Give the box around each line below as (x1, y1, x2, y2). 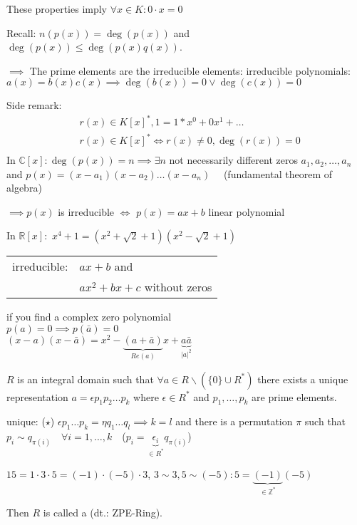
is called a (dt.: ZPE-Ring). (43, 504, 162, 519)
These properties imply (6, 1, 108, 16)
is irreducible (58, 204, 115, 219)
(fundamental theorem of (223, 166, 333, 181)
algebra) (6, 180, 42, 195)
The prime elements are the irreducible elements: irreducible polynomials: (29, 63, 351, 78)
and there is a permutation (175, 414, 293, 429)
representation (6, 389, 68, 404)
